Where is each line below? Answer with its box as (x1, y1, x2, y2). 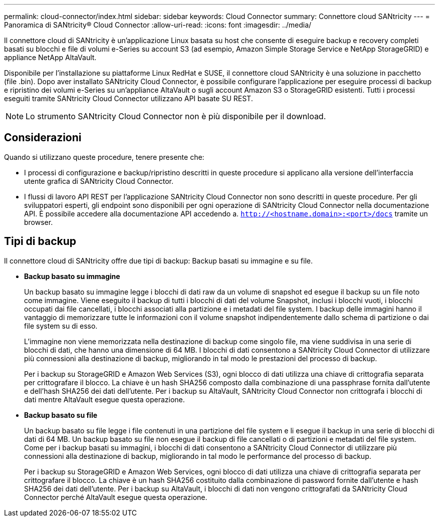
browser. (24, 217, 53, 226)
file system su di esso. (24, 321, 98, 330)
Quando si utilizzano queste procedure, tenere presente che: (4, 152, 204, 161)
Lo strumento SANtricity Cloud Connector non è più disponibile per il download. (26, 111, 326, 121)
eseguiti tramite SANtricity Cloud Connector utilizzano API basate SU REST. (4, 94, 253, 103)
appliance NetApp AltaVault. (4, 53, 97, 62)
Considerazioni (4, 131, 82, 144)
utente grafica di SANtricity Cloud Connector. (24, 176, 174, 185)
